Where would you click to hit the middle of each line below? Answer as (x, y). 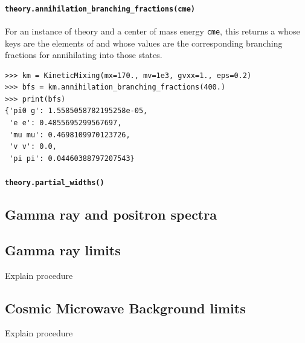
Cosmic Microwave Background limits (125, 308)
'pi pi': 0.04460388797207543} (72, 158)
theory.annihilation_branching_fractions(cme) (100, 9)
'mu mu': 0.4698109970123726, (70, 135)
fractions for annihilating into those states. (84, 55)
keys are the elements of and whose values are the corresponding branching (144, 43)
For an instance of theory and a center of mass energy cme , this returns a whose (152, 31)
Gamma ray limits (63, 250)
